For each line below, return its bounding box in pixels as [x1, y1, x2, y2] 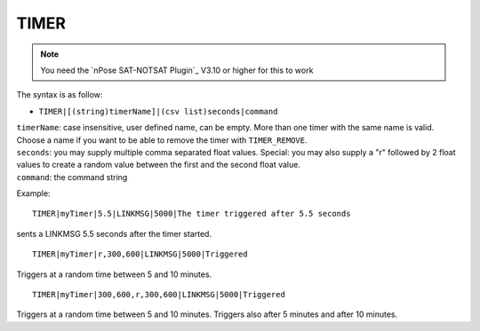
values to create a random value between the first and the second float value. [16, 160, 301, 170]
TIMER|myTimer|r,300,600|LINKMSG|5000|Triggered [32, 249, 248, 259]
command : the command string [16, 171, 128, 182]
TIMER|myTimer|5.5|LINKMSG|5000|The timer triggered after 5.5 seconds [32, 209, 351, 219]
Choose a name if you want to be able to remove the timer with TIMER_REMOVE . [16, 134, 308, 146]
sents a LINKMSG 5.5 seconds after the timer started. [16, 228, 212, 239]
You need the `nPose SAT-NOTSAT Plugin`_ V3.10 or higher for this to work [40, 65, 314, 75]
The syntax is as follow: [16, 90, 103, 100]
